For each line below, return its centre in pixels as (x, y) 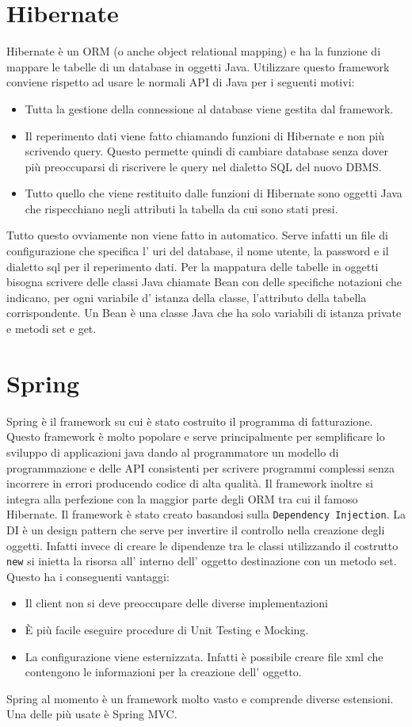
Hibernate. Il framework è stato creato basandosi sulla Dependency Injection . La (206, 514)
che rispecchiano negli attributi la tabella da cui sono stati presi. (181, 208)
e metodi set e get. (51, 329)
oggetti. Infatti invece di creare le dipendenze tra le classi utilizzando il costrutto (202, 545)
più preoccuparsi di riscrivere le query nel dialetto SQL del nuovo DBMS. (203, 166)
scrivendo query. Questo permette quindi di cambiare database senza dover (207, 151)
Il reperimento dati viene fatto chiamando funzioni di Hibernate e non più (205, 135)
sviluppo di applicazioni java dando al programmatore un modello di (173, 452)
